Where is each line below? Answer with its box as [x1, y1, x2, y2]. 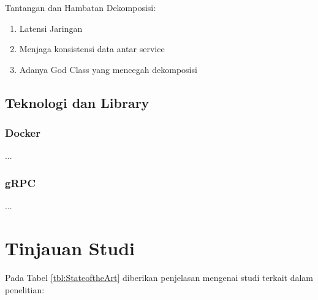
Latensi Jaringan [19, 21, 83, 34]
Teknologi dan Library [5, 93, 150, 112]
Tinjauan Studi [5, 235, 135, 260]
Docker [5, 125, 40, 140]
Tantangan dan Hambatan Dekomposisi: [5, 1, 156, 13]
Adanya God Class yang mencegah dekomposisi [19, 63, 197, 75]
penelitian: [5, 283, 45, 296]
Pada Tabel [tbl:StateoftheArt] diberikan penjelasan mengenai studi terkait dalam [5, 271, 314, 283]
